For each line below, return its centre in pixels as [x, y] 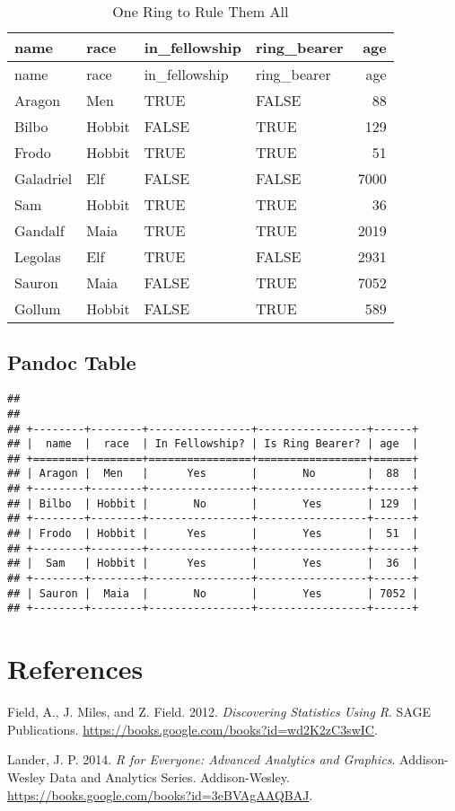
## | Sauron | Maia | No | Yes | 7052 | [213, 593]
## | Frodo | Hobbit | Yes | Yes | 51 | [213, 534]
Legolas [38, 256]
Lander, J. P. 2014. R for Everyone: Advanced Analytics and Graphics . [201, 759]
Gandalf [39, 230]
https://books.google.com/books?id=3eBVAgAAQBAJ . [160, 794]
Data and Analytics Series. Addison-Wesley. [170, 776]
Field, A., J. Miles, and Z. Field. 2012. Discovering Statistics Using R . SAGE [219, 712]
